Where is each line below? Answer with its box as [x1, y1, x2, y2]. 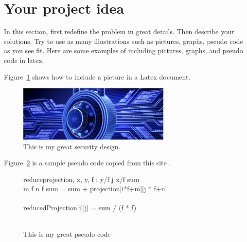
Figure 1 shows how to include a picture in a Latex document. [4, 71, 191, 81]
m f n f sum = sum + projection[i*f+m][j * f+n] [23, 183, 167, 194]
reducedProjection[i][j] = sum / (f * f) [23, 202, 137, 213]
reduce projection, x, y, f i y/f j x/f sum [23, 174, 140, 184]
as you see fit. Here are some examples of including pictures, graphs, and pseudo [4, 45, 243, 56]
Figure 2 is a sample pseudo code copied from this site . [4, 158, 171, 168]
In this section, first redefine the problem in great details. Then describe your [4, 26, 234, 37]
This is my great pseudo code [23, 228, 111, 239]
